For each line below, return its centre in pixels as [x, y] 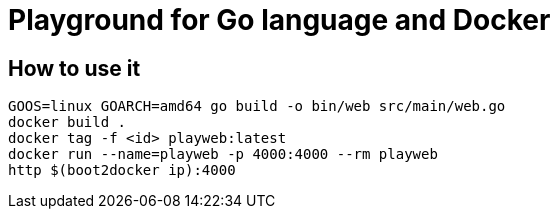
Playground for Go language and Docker [279, 20]
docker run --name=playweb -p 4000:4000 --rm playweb [223, 154]
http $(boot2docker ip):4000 [122, 170]
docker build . [67, 122]
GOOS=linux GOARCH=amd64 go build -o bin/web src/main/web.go [257, 106]
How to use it [74, 68]
